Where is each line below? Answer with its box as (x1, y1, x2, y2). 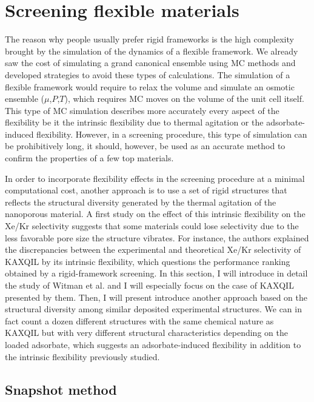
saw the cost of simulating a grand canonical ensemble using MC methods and (5, 56, 296, 69)
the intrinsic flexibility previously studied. (5, 350, 160, 363)
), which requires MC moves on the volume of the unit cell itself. (64, 92, 304, 105)
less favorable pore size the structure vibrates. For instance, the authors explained (5, 231, 309, 244)
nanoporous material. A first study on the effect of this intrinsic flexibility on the (5, 207, 306, 220)
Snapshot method (5, 380, 117, 398)
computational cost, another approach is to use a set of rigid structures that (5, 184, 287, 196)
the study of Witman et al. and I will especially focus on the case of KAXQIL (5, 279, 294, 291)
